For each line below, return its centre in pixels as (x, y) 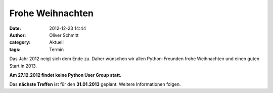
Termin (57, 49)
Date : (15, 28)
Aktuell (57, 42)
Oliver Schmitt (64, 35)
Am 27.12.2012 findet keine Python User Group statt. (65, 75)
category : (20, 42)
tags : (15, 49)
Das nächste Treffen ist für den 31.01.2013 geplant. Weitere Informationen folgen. (95, 84)
